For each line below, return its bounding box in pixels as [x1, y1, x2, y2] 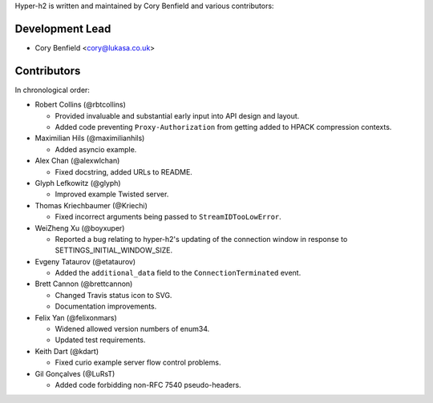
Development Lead [14, 22, 111, 35]
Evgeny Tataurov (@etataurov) [34, 256, 136, 266]
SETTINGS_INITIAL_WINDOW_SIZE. [55, 245, 172, 256]
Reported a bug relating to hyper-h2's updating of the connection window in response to [55, 234, 348, 244]
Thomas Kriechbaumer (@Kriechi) [34, 200, 148, 210]
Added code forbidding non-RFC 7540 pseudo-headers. [55, 380, 241, 389]
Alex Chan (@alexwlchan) [34, 156, 120, 166]
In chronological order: [14, 85, 90, 95]
